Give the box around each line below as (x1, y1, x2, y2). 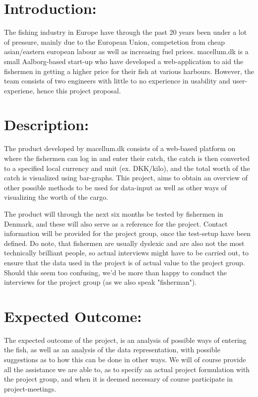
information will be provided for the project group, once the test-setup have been (4, 228, 251, 238)
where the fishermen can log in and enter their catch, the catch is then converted (4, 153, 250, 163)
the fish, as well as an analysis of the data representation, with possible (4, 344, 220, 355)
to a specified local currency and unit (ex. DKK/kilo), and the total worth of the (4, 162, 250, 173)
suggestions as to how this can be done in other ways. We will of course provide (4, 354, 246, 365)
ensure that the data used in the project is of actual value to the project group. (4, 257, 245, 267)
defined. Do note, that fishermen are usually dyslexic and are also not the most (4, 238, 245, 248)
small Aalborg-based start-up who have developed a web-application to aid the (4, 56, 244, 66)
